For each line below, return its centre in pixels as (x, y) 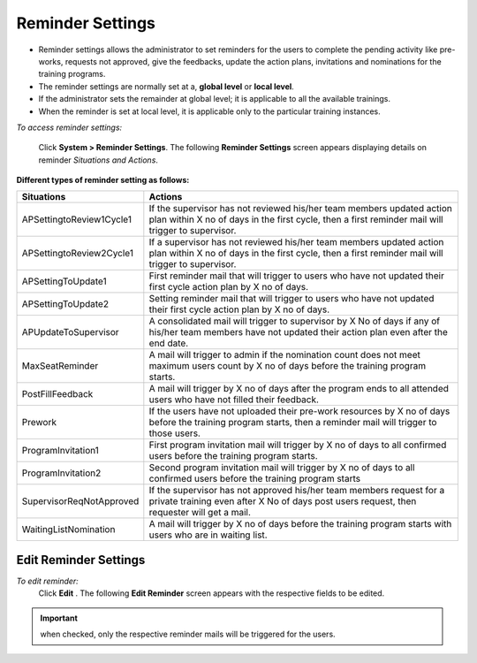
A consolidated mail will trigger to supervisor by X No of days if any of (295, 321)
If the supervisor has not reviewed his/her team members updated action (300, 209)
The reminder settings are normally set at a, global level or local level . (167, 86)
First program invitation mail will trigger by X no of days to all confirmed (298, 445)
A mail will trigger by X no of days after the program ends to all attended (299, 389)
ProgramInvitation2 (61, 473)
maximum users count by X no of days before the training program (288, 366)
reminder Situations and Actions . (98, 160)
